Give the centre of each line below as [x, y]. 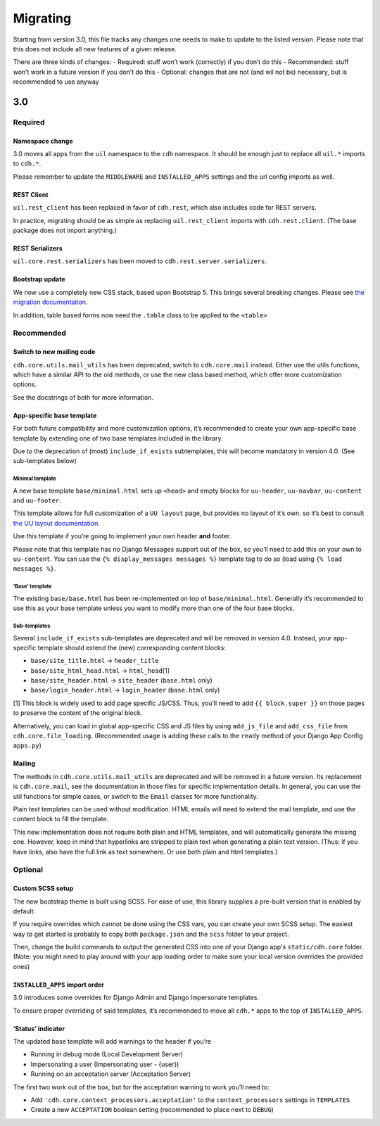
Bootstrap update [39, 279]
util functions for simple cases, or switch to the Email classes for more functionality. [135, 796]
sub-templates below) [45, 461]
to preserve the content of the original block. [78, 713]
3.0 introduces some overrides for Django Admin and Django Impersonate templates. [136, 998]
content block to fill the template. [61, 819]
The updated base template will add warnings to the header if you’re [112, 1042]
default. [24, 911]
